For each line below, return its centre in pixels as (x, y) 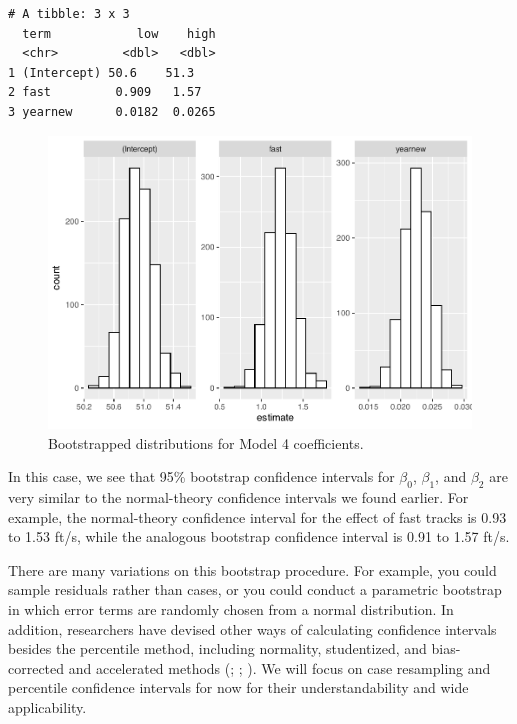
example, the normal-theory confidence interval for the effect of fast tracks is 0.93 (257, 516)
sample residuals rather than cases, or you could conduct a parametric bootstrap (255, 589)
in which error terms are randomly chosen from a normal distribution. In (231, 609)
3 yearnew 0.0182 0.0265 (112, 111)
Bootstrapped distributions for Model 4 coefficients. (206, 442)
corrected (36, 667)
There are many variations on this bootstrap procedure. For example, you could (252, 569)
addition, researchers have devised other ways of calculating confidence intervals (252, 628)
